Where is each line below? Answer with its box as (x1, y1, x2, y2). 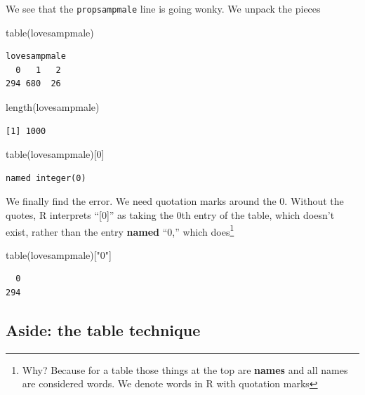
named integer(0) (6, 173, 86, 183)
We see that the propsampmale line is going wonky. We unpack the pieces (6, 1, 321, 15)
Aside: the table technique (6, 319, 201, 341)
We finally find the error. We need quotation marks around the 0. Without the (6, 194, 344, 208)
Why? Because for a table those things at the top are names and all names (22, 362, 348, 377)
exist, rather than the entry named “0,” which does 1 (6, 222, 234, 239)
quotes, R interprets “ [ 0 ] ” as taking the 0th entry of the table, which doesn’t (6, 208, 335, 222)
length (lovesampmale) (6, 100, 100, 114)
